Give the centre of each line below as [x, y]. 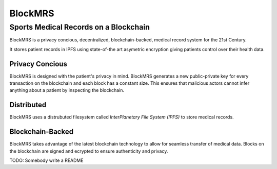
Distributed [28, 105]
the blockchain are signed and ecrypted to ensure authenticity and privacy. [89, 151]
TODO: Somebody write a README [47, 160]
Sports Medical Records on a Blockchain [80, 27]
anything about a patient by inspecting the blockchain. [67, 90]
